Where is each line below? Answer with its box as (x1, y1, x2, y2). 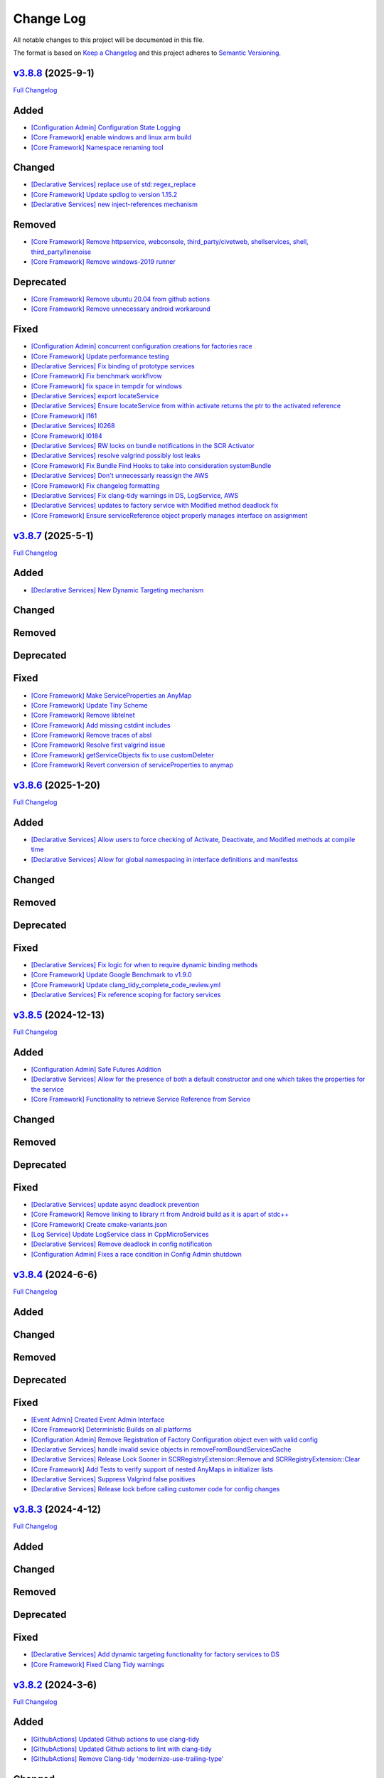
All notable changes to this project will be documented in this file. (13, 36, 205, 44)
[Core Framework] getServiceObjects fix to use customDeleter (31, 750, 214, 759)
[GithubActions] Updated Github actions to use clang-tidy (31, 1735, 200, 1743)
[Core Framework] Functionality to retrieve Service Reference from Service (31, 1095, 251, 1103)
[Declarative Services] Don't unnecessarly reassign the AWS (31, 472, 209, 480)
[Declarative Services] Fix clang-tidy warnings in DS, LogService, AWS (31, 491, 238, 499)
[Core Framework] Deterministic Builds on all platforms (31, 1425, 192, 1434)
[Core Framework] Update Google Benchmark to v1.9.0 (31, 971, 192, 979)
